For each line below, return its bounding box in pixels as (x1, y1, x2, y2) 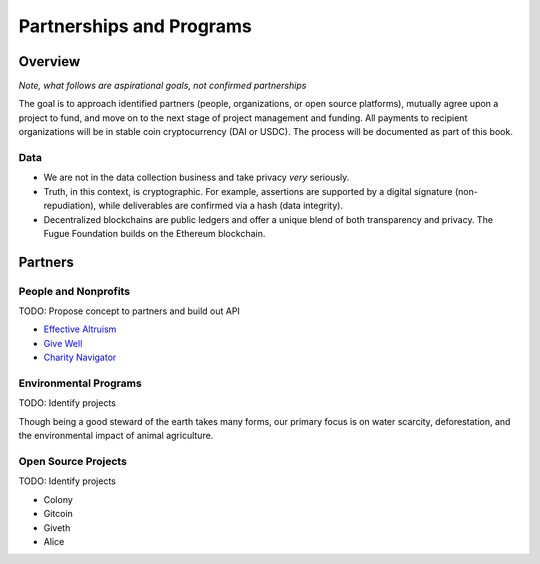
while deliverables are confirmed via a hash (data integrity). (98, 200, 344, 212)
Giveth (43, 521, 71, 534)
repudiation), (43, 200, 97, 212)
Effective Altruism (43, 323, 117, 335)
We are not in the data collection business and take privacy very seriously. (43, 171, 350, 184)
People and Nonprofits (18, 284, 130, 298)
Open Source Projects (18, 454, 127, 468)
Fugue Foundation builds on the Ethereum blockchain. (43, 227, 266, 239)
